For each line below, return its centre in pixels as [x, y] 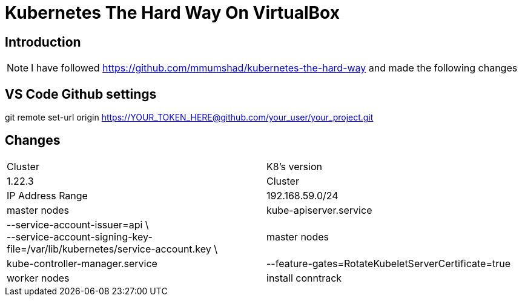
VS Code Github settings [81, 94]
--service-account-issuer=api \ [78, 224]
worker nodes [38, 278]
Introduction [43, 42]
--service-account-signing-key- [80, 236]
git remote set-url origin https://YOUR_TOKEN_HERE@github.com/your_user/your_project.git [189, 117]
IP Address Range [47, 195]
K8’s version [294, 166]
